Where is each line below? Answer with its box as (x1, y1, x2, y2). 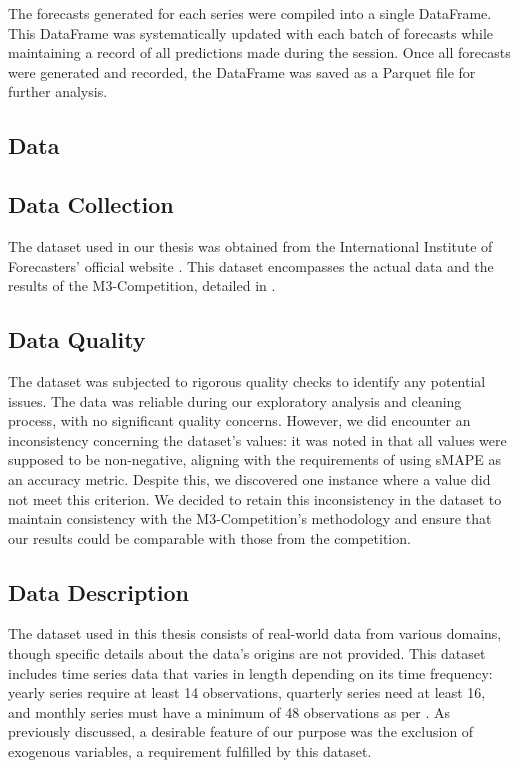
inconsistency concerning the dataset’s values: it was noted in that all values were (8, 429, 507, 450)
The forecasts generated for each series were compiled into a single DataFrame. (8, 3, 492, 23)
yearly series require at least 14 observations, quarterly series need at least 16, (8, 682, 486, 703)
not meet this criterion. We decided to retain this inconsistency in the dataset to (8, 488, 502, 509)
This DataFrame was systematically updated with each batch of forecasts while (8, 22, 494, 43)
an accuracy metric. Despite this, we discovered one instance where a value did (8, 468, 491, 489)
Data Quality (8, 324, 146, 355)
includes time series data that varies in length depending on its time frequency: (8, 662, 493, 683)
